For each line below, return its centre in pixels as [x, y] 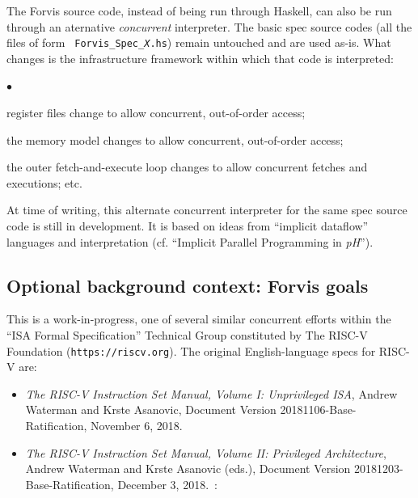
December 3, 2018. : [167, 484]
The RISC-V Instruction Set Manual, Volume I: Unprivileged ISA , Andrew [211, 393]
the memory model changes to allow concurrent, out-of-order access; [175, 139]
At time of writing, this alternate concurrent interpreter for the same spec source [207, 210]
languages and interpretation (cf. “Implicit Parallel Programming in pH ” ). [190, 241]
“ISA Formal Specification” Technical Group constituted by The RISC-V [187, 334]
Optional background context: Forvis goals [188, 285]
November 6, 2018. [137, 426]
